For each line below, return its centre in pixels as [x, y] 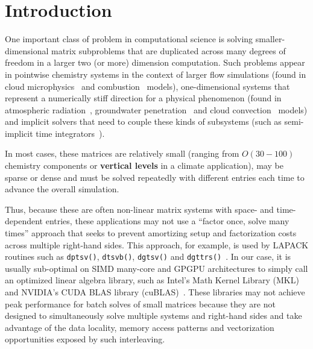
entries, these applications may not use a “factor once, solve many [167, 221]
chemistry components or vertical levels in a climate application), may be [144, 165]
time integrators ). [70, 133]
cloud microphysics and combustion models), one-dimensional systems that [147, 86]
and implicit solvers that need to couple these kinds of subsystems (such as [143, 121]
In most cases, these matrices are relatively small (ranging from [122, 153]
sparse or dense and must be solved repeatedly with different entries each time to [155, 177]
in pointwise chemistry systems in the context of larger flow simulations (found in [156, 74]
